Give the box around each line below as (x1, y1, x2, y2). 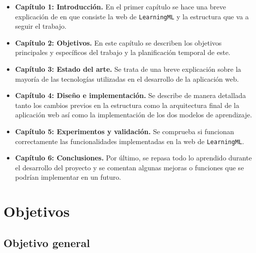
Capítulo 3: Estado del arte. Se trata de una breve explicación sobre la (15, 64, 241, 74)
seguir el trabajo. (15, 21, 67, 31)
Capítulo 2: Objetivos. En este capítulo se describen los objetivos (15, 37, 222, 48)
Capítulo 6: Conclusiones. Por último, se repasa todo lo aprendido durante (15, 152, 252, 163)
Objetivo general (3, 235, 90, 250)
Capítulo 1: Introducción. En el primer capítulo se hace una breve (15, 1, 226, 11)
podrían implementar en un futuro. (15, 172, 121, 182)
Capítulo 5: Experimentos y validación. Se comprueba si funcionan (15, 126, 234, 136)
